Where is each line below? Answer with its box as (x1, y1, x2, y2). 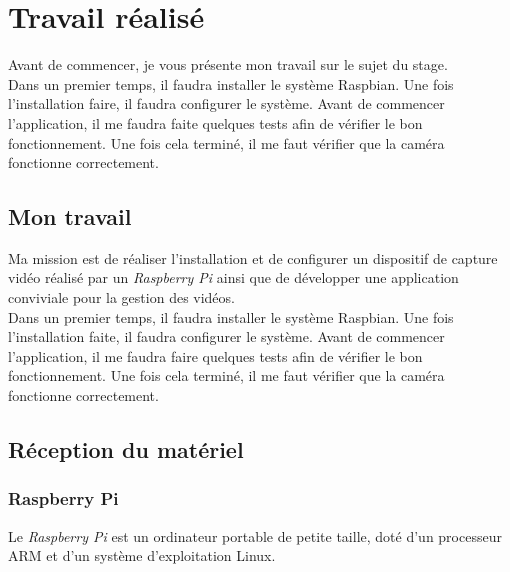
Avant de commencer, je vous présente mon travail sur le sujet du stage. (8, 54, 448, 75)
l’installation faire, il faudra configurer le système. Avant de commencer (8, 93, 445, 114)
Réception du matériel (8, 434, 244, 465)
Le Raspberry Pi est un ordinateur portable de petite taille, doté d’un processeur (8, 525, 502, 546)
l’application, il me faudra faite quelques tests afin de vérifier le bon (8, 112, 423, 133)
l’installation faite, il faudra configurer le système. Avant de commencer (8, 326, 445, 347)
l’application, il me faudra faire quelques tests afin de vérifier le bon (8, 345, 423, 366)
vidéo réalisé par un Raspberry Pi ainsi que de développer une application (8, 267, 459, 288)
